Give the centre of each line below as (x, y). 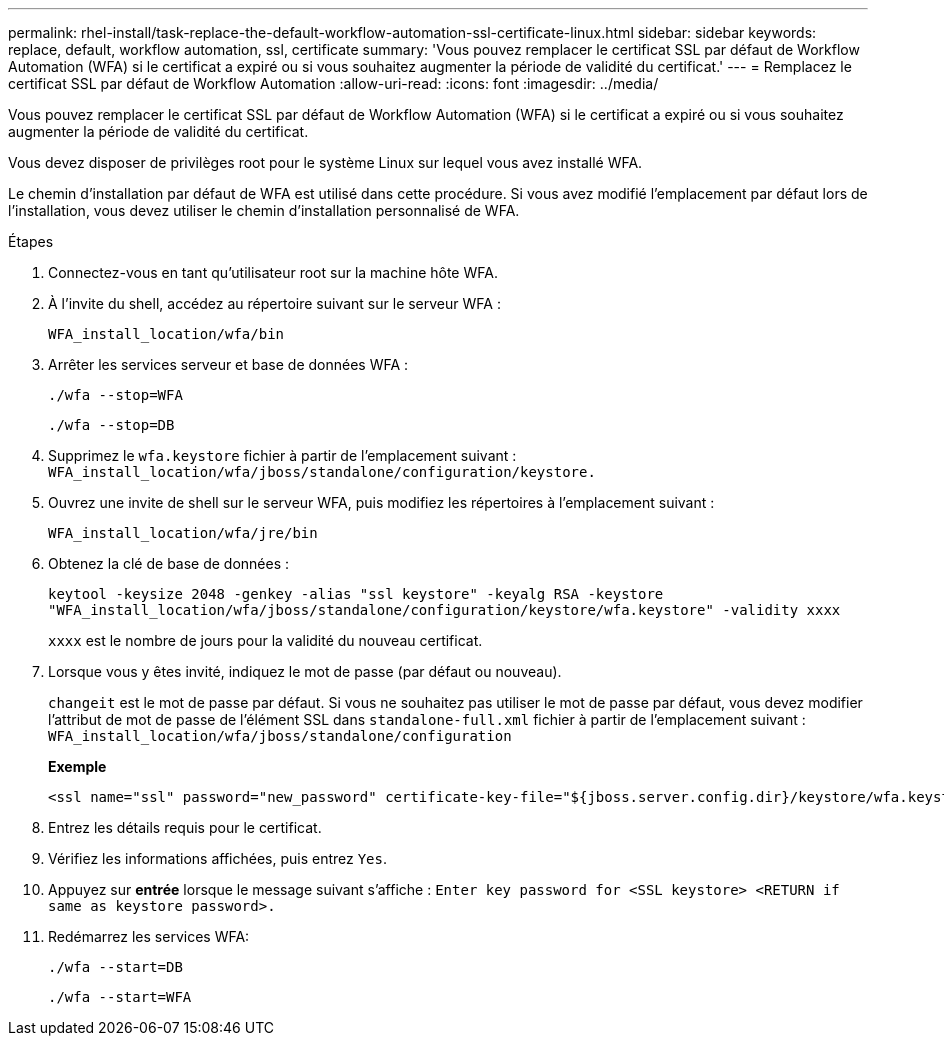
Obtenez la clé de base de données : (169, 563)
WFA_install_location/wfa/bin (166, 334)
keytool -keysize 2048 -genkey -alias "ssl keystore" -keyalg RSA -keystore (356, 594)
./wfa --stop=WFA (115, 395)
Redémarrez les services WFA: (149, 936)
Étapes (31, 241)
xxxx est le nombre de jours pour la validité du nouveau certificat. (265, 640)
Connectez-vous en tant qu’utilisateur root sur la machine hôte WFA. (273, 272)
